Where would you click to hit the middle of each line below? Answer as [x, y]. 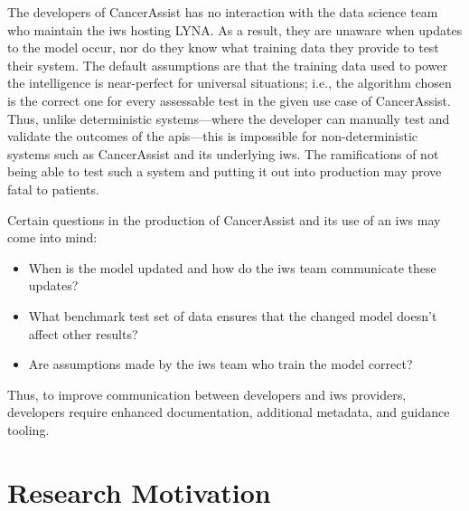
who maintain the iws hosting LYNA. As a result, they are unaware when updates [235, 29]
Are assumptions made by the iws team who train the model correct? [220, 364]
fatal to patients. [53, 189]
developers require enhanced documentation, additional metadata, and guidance [229, 412]
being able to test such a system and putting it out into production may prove [225, 171]
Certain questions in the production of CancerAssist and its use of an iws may [224, 219]
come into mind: [52, 237]
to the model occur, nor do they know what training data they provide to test [223, 47]
